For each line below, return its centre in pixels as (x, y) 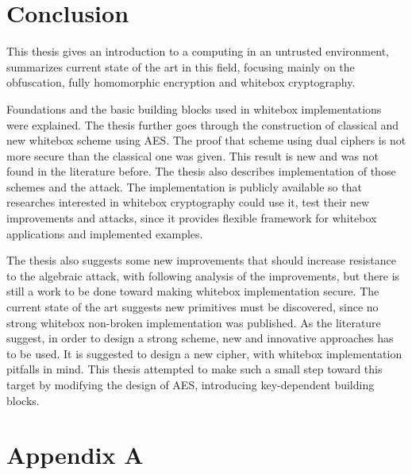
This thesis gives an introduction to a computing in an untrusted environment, (198, 51)
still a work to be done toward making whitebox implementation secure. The (193, 291)
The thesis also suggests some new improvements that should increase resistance (201, 260)
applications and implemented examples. (105, 233)
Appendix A (75, 455)
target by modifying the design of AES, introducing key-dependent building (191, 384)
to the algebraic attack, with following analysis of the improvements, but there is (203, 275)
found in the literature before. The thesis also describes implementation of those (201, 171)
